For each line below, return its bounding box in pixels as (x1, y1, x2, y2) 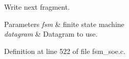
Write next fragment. (4, 2, 70, 12)
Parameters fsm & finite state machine (4, 18, 124, 29)
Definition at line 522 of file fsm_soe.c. (4, 45, 125, 56)
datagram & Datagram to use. (4, 28, 98, 39)
